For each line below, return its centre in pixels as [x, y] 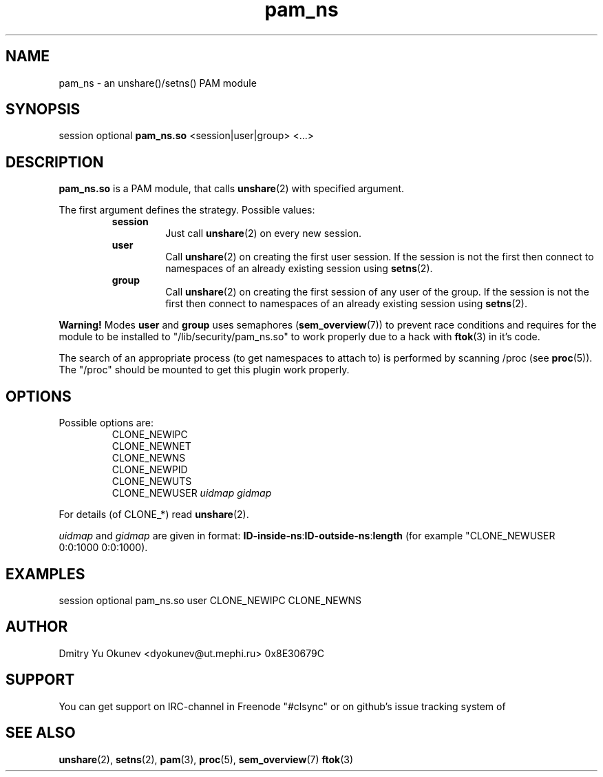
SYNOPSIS [43, 110]
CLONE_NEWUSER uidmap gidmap [192, 493]
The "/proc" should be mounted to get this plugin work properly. [204, 370]
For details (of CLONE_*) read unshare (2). [154, 515]
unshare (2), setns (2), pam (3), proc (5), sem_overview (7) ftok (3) [206, 759]
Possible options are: [106, 423]
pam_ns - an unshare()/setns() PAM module [158, 83]
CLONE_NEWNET [151, 446]
